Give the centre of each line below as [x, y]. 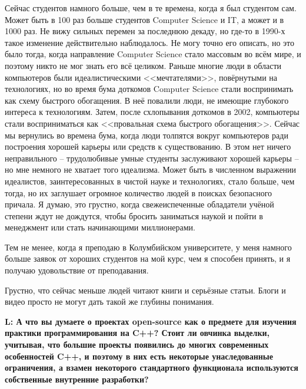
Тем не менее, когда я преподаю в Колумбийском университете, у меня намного [148, 247]
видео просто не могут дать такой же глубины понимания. [109, 301]
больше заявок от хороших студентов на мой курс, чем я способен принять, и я [148, 258]
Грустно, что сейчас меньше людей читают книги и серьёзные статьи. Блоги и [145, 290]
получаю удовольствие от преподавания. [77, 270]
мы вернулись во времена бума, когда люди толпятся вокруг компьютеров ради [147, 135]
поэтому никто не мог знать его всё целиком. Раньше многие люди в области [143, 65]
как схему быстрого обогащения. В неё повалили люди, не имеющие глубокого [147, 100]
